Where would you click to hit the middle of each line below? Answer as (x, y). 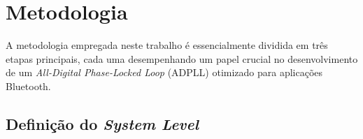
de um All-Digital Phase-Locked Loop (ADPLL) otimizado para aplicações (164, 72)
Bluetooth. (28, 86)
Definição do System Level (102, 123)
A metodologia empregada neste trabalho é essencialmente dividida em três (167, 45)
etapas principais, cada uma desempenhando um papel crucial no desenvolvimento (182, 58)
